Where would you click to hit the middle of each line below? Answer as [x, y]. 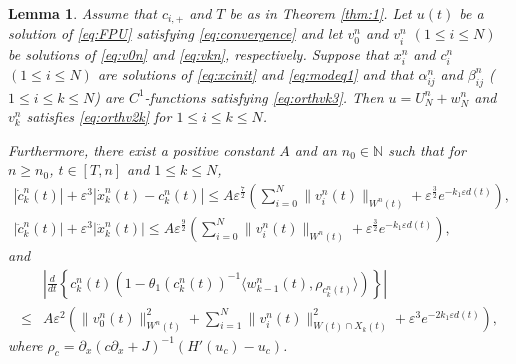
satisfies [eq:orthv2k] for [99, 116]
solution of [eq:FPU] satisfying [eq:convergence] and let [175, 33]
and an [315, 149]
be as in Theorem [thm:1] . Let [320, 13]
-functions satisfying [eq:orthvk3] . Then [264, 96]
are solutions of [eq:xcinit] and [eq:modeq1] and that [255, 73]
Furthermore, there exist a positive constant [141, 149]
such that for [427, 149]
